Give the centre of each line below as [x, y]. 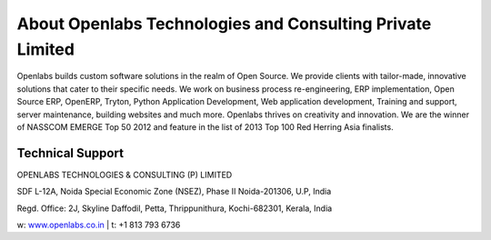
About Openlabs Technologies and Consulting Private [224, 24]
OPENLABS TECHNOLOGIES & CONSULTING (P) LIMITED [125, 175]
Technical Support [70, 153]
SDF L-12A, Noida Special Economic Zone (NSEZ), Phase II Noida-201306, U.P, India [174, 192]
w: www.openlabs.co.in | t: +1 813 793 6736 [99, 225]
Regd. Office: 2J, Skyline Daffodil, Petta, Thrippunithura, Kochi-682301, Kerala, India [175, 208]
